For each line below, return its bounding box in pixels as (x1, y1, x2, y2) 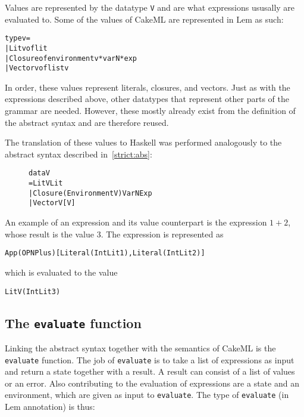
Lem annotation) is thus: (5, 400, 95, 413)
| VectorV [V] (29, 199, 76, 208)
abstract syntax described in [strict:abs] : (5, 147, 152, 160)
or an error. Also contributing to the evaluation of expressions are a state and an (5, 376, 299, 389)
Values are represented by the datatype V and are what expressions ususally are (5, 1, 295, 13)
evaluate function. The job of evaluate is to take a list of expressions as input (5, 353, 294, 366)
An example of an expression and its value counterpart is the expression (5, 216, 267, 228)
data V (29, 169, 50, 178)
